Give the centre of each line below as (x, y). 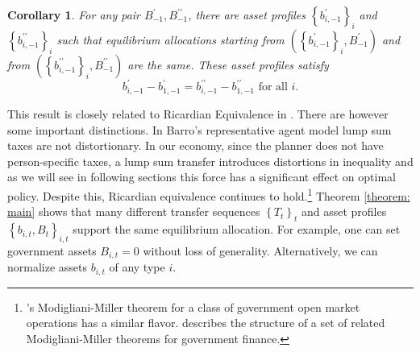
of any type (137, 267)
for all (273, 87)
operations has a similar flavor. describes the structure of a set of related (206, 323)
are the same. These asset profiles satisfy (228, 64)
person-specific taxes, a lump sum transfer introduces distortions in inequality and (210, 161)
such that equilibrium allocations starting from (170, 39)
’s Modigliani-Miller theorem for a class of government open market (193, 306)
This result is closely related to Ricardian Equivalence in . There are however (198, 114)
